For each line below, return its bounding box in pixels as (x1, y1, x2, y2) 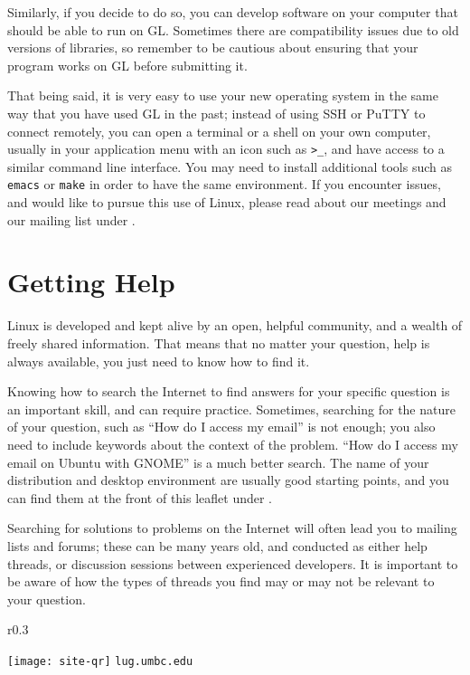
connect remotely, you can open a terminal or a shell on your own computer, (7, 121, 431, 140)
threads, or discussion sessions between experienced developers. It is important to (7, 554, 458, 573)
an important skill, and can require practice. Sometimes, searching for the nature (7, 399, 456, 418)
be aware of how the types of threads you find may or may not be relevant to (7, 572, 435, 591)
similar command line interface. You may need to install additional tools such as (7, 157, 453, 176)
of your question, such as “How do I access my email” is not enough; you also (7, 417, 436, 436)
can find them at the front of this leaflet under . (7, 488, 273, 507)
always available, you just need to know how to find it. (7, 351, 310, 370)
